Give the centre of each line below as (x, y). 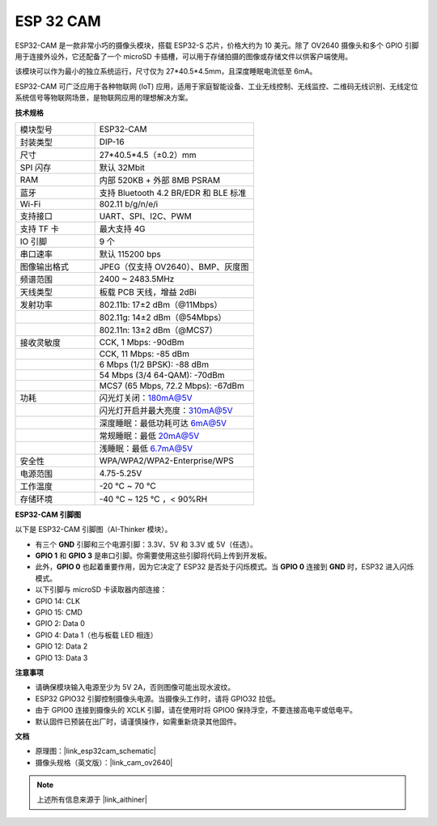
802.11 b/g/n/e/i (129, 204)
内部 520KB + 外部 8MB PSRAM (160, 180)
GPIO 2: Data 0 (60, 624)
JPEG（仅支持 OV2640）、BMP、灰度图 (174, 266)
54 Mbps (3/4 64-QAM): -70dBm (162, 375)
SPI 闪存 (36, 168)
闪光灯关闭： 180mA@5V (146, 398)
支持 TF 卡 (40, 228)
